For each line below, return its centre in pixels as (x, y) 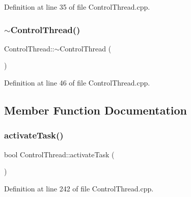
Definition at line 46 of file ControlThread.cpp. (77, 82)
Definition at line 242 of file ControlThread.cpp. (79, 188)
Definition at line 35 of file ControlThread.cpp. (77, 7)
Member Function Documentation (96, 110)
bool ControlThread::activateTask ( (59, 154)
